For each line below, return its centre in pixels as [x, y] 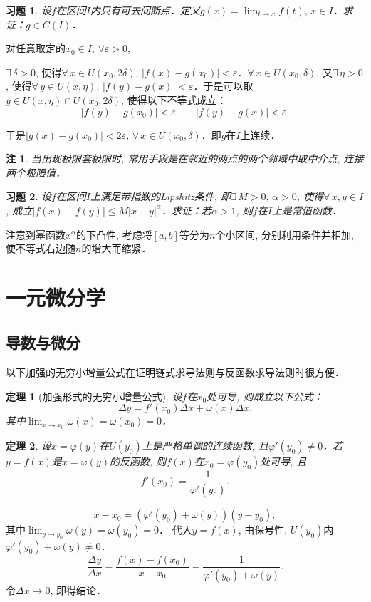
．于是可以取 [223, 86]
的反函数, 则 [138, 461]
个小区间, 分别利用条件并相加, [284, 234]
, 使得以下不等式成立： [174, 99]
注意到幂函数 [36, 234]
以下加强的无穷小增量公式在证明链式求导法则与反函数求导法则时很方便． [175, 372]
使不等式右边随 [41, 248]
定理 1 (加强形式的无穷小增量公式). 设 [94, 396]
